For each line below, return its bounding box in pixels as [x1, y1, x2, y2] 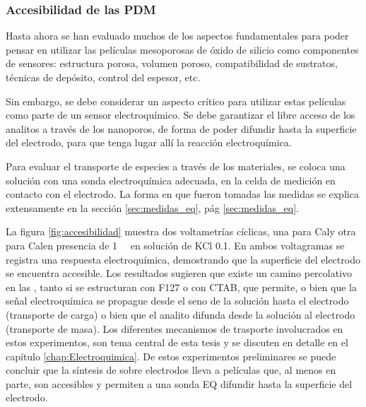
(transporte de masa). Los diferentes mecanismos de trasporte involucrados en [6, 321, 343, 336]
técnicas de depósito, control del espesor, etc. [6, 70, 201, 84]
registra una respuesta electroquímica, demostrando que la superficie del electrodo [6, 252, 360, 266]
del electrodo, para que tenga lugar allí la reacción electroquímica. [6, 135, 292, 150]
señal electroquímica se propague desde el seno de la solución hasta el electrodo [6, 293, 349, 308]
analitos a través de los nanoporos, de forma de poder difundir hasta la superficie [6, 121, 357, 136]
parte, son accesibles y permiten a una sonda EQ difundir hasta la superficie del [6, 376, 353, 391]
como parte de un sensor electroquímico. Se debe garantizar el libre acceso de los [6, 107, 355, 122]
